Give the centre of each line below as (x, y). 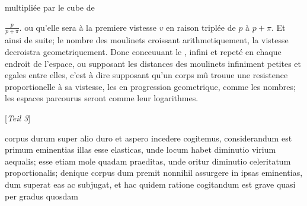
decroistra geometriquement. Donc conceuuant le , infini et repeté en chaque (143, 52)
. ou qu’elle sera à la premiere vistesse (88, 27)
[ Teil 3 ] (18, 118)
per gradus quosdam (41, 196)
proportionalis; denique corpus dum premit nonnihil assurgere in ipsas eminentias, (154, 173)
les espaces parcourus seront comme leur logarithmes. (102, 98)
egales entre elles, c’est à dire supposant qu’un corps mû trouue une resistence (146, 75)
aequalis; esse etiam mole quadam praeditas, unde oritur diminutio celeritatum (148, 161)
